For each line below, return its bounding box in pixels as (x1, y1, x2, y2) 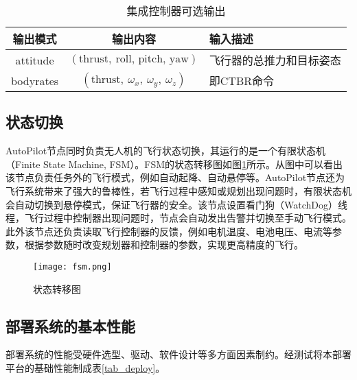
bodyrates (11, 72, 59, 88)
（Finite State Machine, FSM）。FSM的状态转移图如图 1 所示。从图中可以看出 (5, 156, 343, 171)
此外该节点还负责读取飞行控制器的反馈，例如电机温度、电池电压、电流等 (5, 224, 332, 238)
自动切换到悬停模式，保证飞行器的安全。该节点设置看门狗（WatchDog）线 (14, 197, 347, 211)
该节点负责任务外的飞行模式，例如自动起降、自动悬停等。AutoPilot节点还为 (5, 170, 345, 185)
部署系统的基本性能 (5, 315, 135, 336)
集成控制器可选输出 (126, 3, 226, 19)
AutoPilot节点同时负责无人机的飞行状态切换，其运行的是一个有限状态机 (5, 143, 326, 158)
